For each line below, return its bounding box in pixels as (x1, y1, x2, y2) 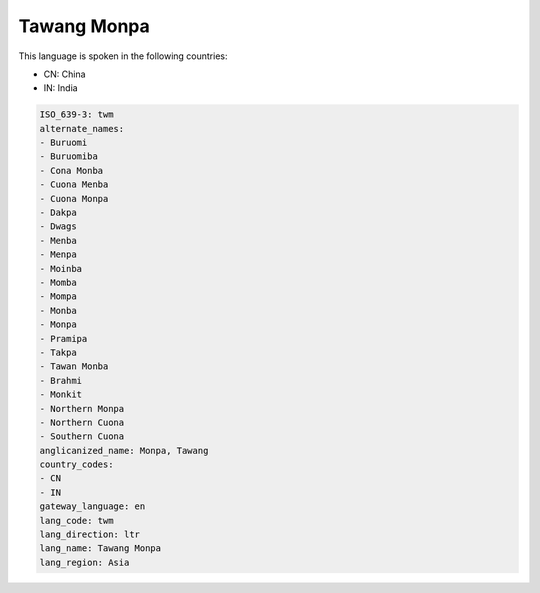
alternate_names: (39, 123, 125, 134)
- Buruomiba (39, 151, 99, 162)
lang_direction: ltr (39, 529, 140, 540)
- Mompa (39, 291, 77, 302)
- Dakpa (39, 207, 77, 219)
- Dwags (39, 221, 77, 232)
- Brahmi (39, 375, 83, 386)
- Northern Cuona (39, 416, 125, 428)
